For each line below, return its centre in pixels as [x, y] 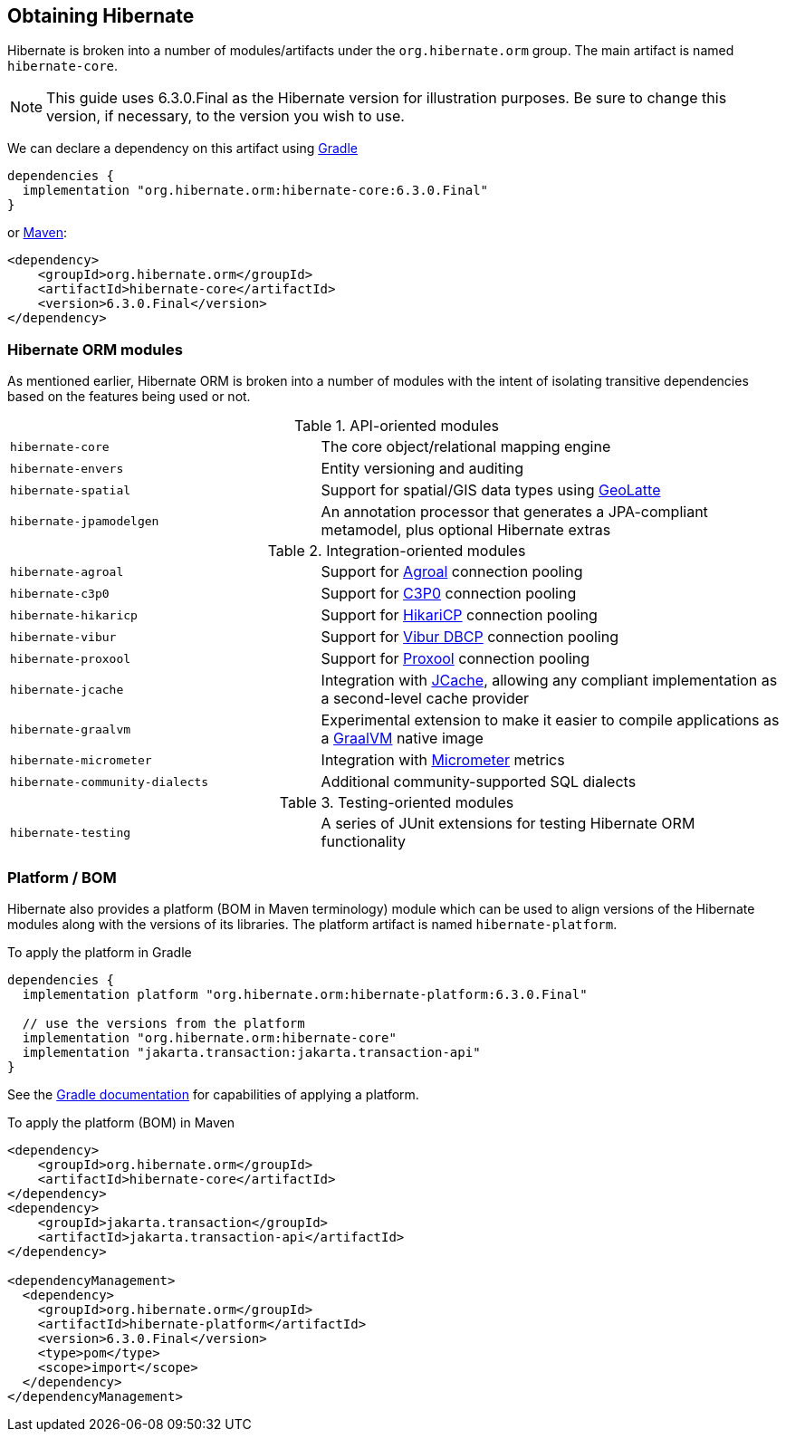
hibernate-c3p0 [60, 593]
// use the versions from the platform [163, 1023]
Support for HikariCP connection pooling [459, 615]
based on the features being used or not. [129, 397]
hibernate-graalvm [71, 729]
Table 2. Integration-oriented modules [397, 551]
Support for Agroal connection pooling [452, 572]
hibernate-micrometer [81, 760]
